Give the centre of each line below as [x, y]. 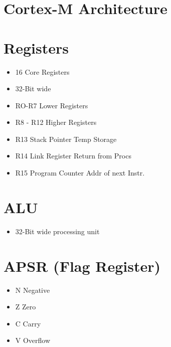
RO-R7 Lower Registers [52, 105]
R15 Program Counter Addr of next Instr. [80, 173]
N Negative [33, 290]
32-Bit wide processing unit [57, 231]
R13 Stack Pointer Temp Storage [66, 139]
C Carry [28, 323]
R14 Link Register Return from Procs [73, 156]
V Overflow [33, 340]
